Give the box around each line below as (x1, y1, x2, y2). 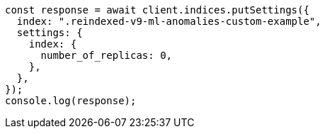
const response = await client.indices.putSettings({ (5, 4, 309, 16)
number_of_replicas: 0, (40, 50, 173, 61)
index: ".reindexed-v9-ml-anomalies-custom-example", (16, 16, 321, 27)
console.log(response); (5, 95, 137, 106)
